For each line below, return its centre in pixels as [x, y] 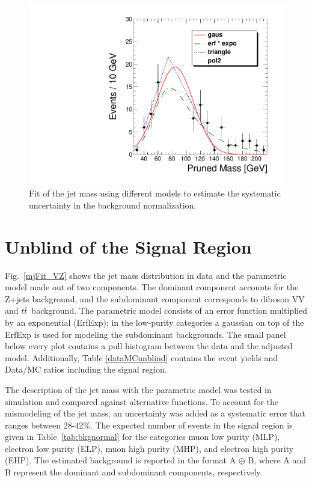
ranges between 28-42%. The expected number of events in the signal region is [149, 425]
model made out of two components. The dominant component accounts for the [152, 287]
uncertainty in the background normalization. [113, 205]
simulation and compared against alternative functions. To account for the [142, 401]
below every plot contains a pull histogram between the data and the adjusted [149, 346]
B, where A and [277, 460]
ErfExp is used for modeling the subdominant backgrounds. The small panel [145, 334]
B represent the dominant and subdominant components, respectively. [134, 472]
